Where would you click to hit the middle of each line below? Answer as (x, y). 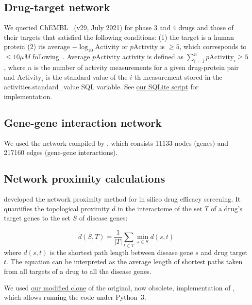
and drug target (224, 252)
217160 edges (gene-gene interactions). (61, 152)
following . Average (61, 57)
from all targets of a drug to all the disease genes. (78, 271)
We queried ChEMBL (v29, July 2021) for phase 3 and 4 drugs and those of (119, 27)
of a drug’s (227, 208)
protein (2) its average (37, 46)
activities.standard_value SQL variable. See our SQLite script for (101, 87)
